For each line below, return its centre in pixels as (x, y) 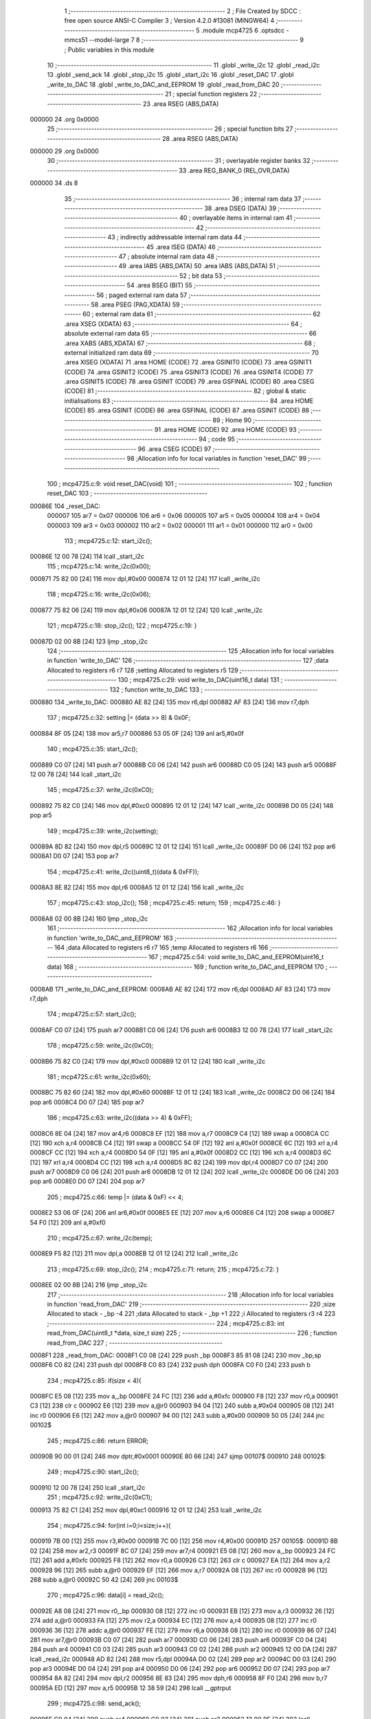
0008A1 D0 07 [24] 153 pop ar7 (74, 856)
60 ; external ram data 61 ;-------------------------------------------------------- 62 (202, 314)
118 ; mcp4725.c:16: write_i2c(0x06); (99, 594)
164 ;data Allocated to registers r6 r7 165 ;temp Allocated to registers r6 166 (161, 948)
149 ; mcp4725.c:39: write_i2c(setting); (103, 831)
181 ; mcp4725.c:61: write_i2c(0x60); (99, 1077)
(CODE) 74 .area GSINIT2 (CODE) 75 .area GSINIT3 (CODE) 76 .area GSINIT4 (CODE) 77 (189, 372)
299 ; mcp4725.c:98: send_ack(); (94, 1704)
